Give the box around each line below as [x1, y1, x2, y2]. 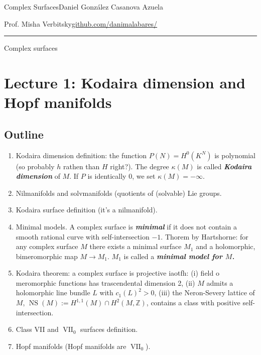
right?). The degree [110, 161, 169, 171]
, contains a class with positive [146, 297, 240, 308]
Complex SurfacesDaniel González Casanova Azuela [4, 2, 164, 12]
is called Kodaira [197, 161, 252, 171]
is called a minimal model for [123, 251, 222, 261]
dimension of [16, 171, 60, 181]
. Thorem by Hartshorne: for [161, 231, 248, 242]
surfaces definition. [80, 324, 138, 334]
